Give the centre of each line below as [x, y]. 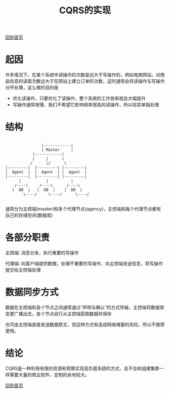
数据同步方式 [32, 292]
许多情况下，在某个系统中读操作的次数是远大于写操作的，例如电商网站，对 [83, 75]
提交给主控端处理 [23, 270]
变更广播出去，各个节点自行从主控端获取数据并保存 [58, 314]
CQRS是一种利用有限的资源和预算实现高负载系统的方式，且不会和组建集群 [82, 368]
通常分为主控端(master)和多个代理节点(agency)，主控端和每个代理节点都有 [83, 209]
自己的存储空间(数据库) [29, 215]
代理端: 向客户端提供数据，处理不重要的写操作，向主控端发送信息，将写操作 [84, 263]
